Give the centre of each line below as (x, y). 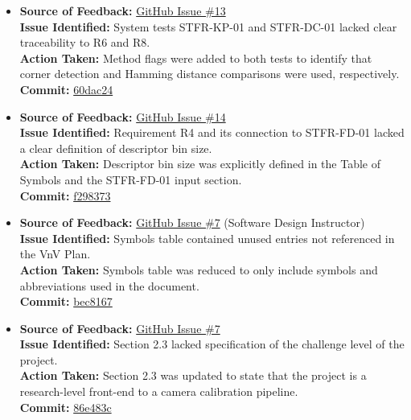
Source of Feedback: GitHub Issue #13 (123, 10)
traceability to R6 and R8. (85, 42)
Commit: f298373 (65, 195)
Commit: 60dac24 (66, 89)
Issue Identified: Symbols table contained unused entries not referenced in (207, 238)
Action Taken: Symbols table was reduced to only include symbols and (199, 269)
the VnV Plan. (55, 254)
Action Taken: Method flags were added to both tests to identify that (196, 58)
